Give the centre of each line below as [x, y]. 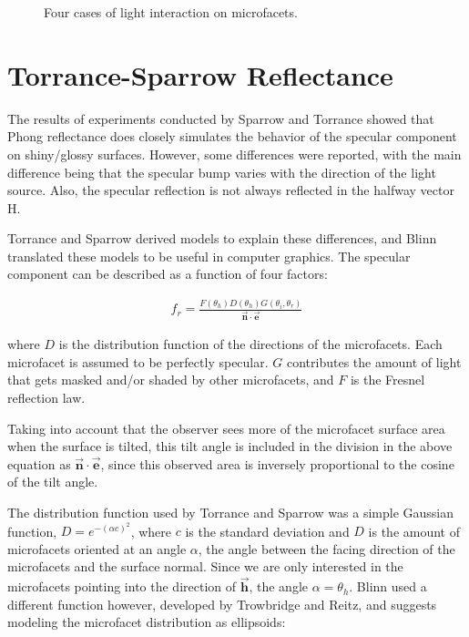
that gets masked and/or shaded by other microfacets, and [171, 380]
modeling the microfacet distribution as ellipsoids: [147, 622]
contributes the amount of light [374, 361]
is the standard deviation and [267, 531]
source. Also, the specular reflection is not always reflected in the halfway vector [231, 190]
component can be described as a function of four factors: [168, 274]
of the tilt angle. [53, 482]
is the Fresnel [387, 380]
